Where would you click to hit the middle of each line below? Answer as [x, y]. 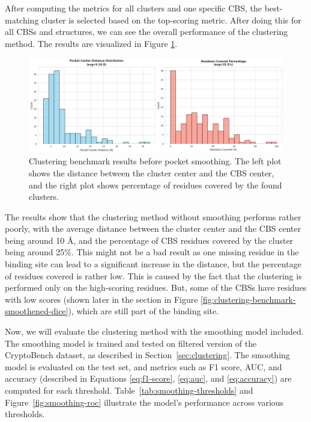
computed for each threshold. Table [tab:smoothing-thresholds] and [129, 390]
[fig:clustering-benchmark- [248, 299]
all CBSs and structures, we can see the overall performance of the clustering [146, 32]
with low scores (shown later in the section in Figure [101, 299]
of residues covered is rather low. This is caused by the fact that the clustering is [153, 275]
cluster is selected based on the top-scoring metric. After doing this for [171, 20]
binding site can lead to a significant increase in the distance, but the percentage [153, 264]
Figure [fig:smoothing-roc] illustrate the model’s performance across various [144, 402]
